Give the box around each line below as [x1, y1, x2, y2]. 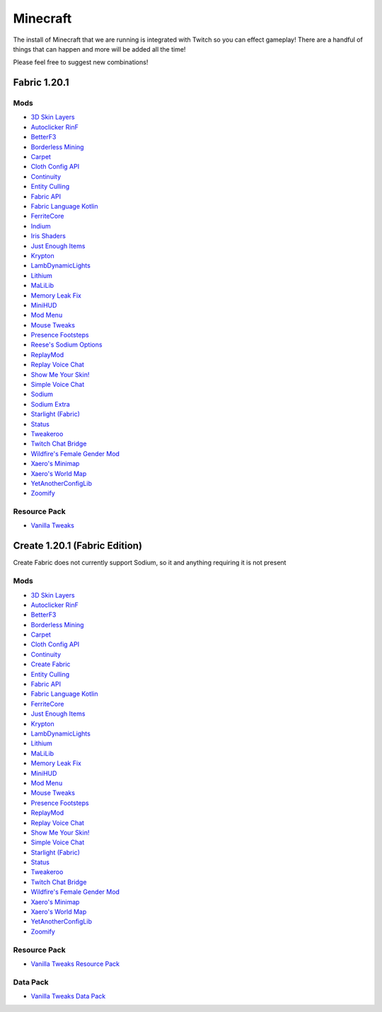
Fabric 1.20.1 [13, 76, 70, 88]
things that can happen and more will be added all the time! [13, 45, 186, 53]
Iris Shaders [30, 232, 66, 240]
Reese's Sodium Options [30, 340, 103, 349]
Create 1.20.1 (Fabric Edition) [13, 540, 143, 552]
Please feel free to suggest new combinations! [13, 58, 149, 66]
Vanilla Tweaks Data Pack [30, 992, 106, 1001]
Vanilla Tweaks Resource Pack [30, 959, 120, 968]
